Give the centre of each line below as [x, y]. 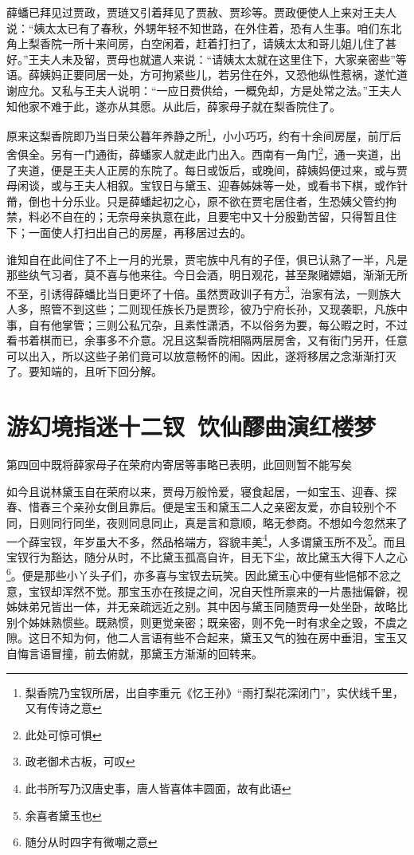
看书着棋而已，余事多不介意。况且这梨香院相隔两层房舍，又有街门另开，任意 [207, 340]
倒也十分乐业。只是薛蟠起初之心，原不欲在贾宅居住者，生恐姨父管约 [207, 201]
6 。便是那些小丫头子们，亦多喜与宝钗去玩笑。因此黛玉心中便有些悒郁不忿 [198, 574]
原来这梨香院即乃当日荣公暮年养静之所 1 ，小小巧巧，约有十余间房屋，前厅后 [204, 134]
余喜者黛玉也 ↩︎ [63, 815]
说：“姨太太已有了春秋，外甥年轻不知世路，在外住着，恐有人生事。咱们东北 [204, 28]
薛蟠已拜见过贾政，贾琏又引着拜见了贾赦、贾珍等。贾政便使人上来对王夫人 [201, 12]
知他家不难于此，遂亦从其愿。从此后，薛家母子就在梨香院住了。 [174, 106]
